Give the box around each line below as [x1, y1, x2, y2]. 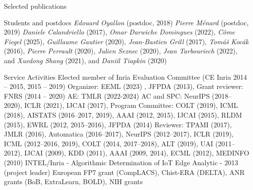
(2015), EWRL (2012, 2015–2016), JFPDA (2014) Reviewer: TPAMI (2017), [4, 119, 232, 129]
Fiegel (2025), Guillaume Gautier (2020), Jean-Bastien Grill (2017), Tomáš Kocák [4, 36, 249, 46]
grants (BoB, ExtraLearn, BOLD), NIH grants [4, 176, 143, 187]
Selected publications [4, 1, 67, 11]
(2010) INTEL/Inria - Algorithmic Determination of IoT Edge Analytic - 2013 [4, 157, 238, 167]
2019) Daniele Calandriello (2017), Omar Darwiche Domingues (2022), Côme [4, 27, 235, 37]
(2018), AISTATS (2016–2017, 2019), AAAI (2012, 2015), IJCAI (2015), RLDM [4, 109, 242, 120]
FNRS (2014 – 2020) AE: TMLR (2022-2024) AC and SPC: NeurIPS [4, 90, 210, 101]
